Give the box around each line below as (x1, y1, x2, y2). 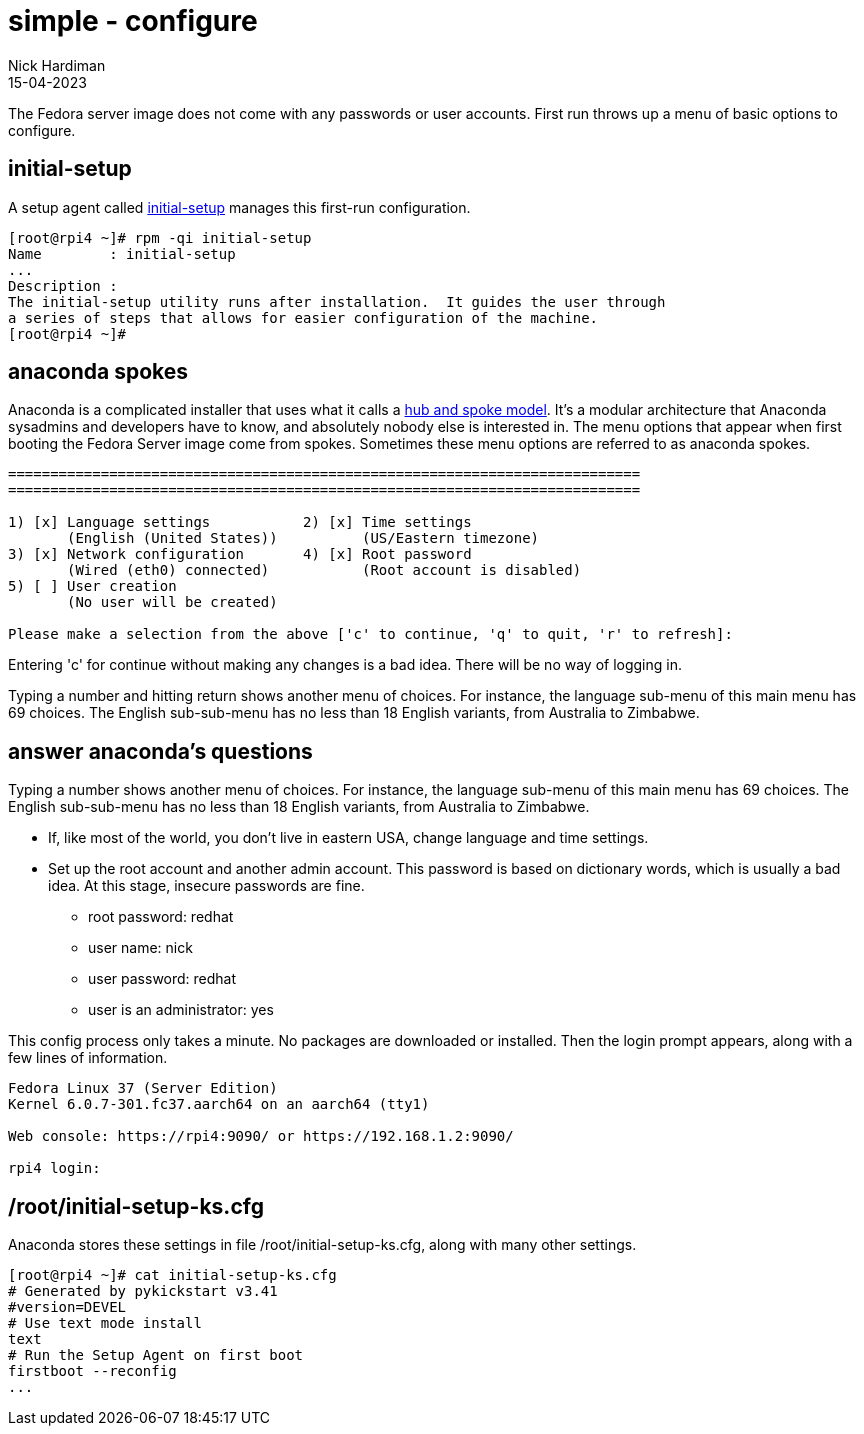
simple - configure (8, 4, 258, 38)
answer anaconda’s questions (8, 738, 313, 764)
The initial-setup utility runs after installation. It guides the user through (8, 293, 666, 310)
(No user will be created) (67, 594, 278, 611)
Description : (8, 277, 118, 294)
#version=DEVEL (8, 1299, 127, 1316)
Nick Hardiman (8, 56, 106, 74)
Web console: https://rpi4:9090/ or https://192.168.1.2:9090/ (8, 1128, 514, 1145)
